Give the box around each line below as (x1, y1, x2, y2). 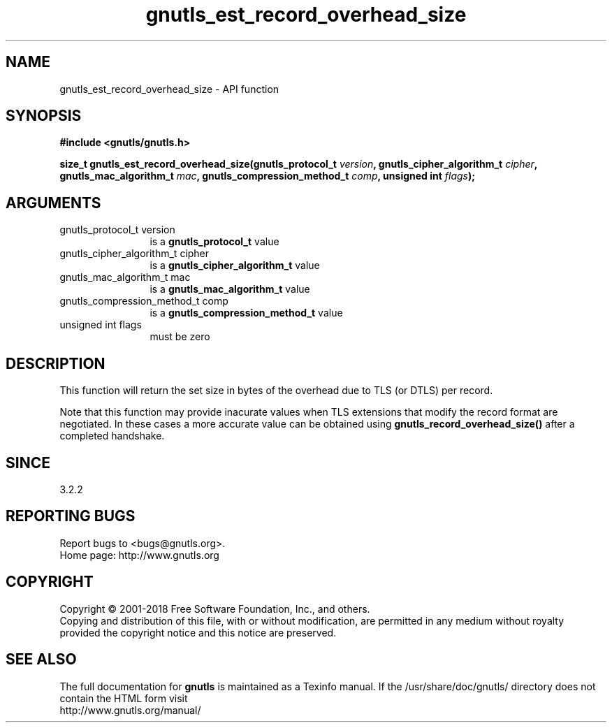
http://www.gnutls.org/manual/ (59, 704, 201, 716)
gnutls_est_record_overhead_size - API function (59, 82, 279, 95)
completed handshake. (59, 430, 165, 442)
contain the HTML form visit (59, 692, 188, 704)
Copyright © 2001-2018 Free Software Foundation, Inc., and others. (59, 602, 370, 615)
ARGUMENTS (6, 194, 101, 212)
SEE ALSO (6, 650, 77, 669)
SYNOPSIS (6, 107, 82, 125)
